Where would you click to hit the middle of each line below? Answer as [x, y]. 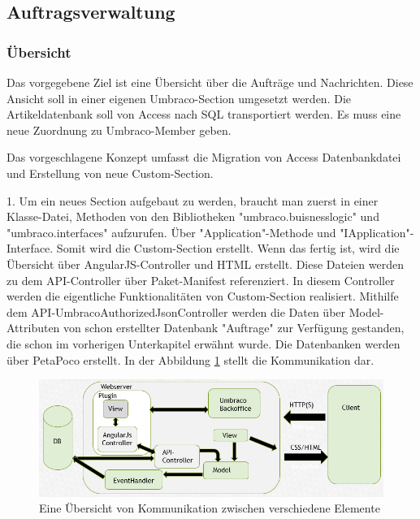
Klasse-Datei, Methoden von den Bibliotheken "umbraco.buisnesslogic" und [193, 216]
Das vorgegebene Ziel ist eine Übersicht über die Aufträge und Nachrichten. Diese [210, 82]
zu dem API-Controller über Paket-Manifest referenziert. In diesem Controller [201, 280]
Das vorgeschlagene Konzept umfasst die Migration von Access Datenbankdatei [204, 157]
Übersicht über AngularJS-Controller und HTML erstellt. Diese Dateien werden [205, 264]
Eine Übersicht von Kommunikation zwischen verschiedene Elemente [210, 508]
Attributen [33, 328]
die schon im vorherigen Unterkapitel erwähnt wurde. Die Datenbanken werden [204, 343]
